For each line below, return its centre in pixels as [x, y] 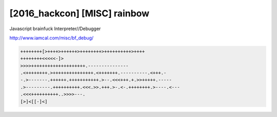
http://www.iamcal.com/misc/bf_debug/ [52, 38]
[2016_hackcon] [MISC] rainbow [80, 13]
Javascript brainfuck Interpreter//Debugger [55, 29]
